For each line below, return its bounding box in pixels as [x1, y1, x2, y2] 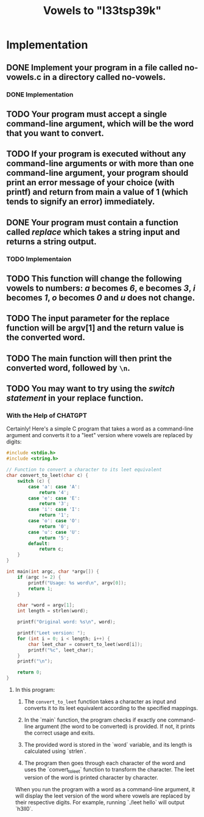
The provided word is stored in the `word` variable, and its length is [24, 741, 192, 749]
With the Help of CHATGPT [6, 412, 87, 420]
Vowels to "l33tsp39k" [43, 4, 162, 18]
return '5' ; [38, 535, 69, 541]
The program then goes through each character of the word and [24, 760, 186, 767]
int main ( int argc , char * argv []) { [6, 568, 99, 575]
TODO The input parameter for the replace [6, 313, 170, 324]
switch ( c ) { [17, 477, 51, 484]
